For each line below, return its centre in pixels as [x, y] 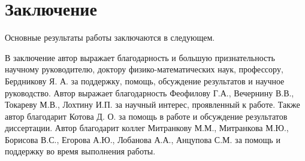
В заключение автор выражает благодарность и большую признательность [140, 57]
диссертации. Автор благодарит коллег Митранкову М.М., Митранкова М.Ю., [147, 128]
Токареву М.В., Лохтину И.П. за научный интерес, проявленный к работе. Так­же [152, 104]
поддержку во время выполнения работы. [80, 151]
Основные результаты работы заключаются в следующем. [110, 37]
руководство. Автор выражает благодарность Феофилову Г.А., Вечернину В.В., [150, 92]
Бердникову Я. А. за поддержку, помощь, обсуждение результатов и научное [145, 80]
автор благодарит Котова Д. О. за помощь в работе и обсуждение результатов [146, 116]
